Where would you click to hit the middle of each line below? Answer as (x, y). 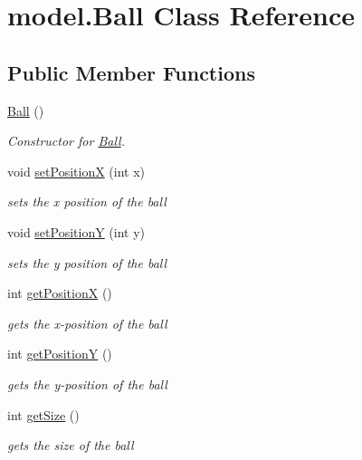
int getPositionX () (60, 293)
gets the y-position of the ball (87, 383)
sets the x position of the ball (87, 201)
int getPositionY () (60, 354)
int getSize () (43, 414)
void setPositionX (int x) (76, 171)
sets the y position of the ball (87, 262)
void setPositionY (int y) (76, 231)
